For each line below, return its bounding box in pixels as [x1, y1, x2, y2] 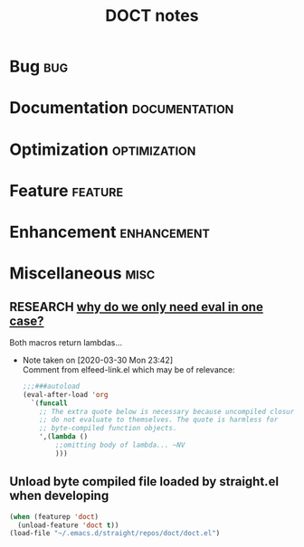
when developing [9, 488, 109, 504]
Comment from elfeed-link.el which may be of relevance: [22, 363, 235, 375]
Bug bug [9, 56, 69, 77]
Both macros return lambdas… [9, 336, 123, 348]
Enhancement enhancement [9, 222, 211, 242]
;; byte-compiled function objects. [39, 424, 177, 433]
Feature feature [9, 180, 124, 201]
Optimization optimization [9, 139, 196, 159]
